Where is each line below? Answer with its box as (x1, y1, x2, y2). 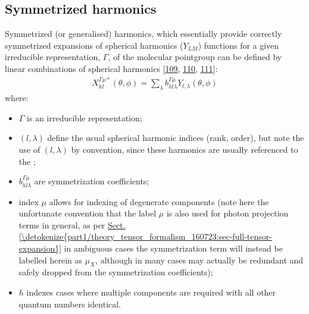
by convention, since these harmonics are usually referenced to (71, 143, 298, 155)
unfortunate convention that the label (18, 207, 157, 219)
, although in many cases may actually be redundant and (95, 253, 304, 266)
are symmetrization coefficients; (34, 175, 149, 187)
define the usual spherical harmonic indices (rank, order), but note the (47, 131, 304, 144)
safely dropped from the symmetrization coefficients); (18, 266, 213, 278)
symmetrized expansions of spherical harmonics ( (5, 39, 183, 51)
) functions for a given (198, 39, 279, 51)
